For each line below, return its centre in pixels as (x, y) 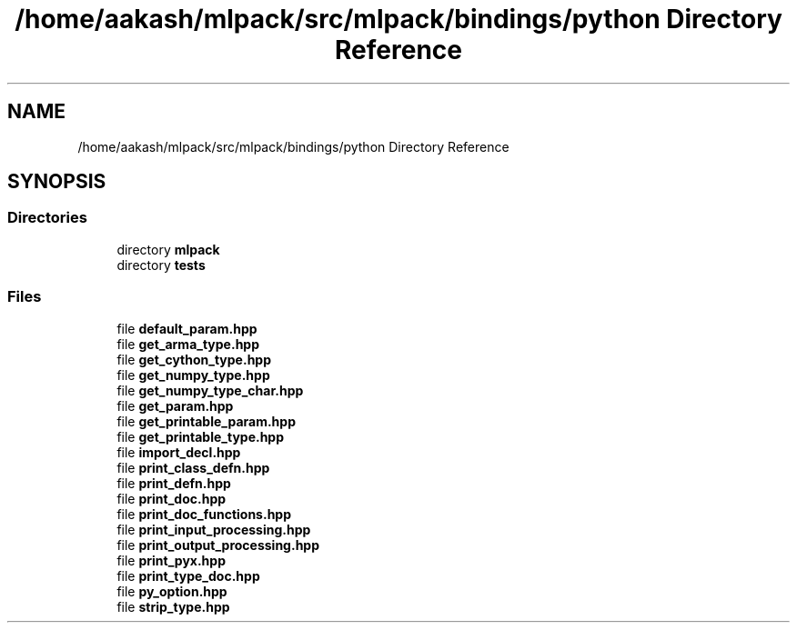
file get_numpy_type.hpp (193, 375)
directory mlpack (168, 249)
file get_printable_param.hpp (206, 421)
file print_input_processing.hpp (214, 529)
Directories (47, 218)
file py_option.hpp (172, 591)
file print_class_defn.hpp (193, 467)
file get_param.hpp (175, 405)
